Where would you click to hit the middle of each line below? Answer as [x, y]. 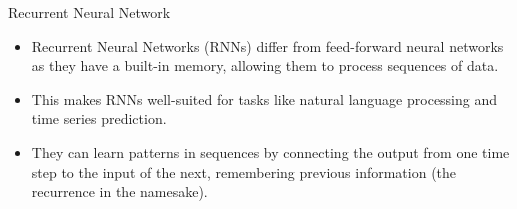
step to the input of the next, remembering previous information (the [244, 171]
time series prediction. [99, 118]
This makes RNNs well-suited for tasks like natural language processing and [264, 98]
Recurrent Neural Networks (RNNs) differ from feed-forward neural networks [267, 45]
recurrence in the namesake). [119, 191]
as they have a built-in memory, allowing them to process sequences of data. [265, 65]
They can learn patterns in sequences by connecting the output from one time [270, 151]
